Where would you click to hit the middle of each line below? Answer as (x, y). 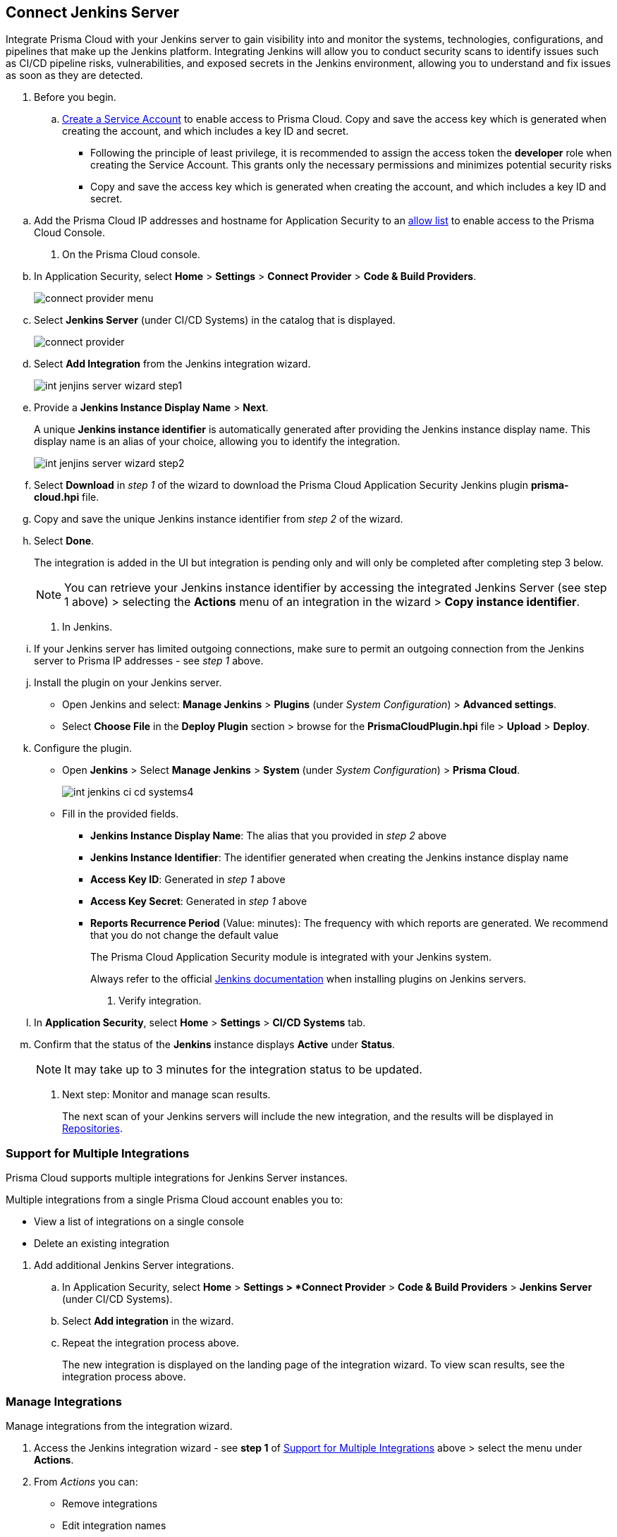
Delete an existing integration (102, 1244)
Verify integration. (160, 1001)
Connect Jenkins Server (93, 12)
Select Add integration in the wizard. (148, 1321)
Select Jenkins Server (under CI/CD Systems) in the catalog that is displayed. (215, 320)
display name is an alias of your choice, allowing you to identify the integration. (217, 442)
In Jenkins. (87, 627)
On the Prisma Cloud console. (131, 255)
